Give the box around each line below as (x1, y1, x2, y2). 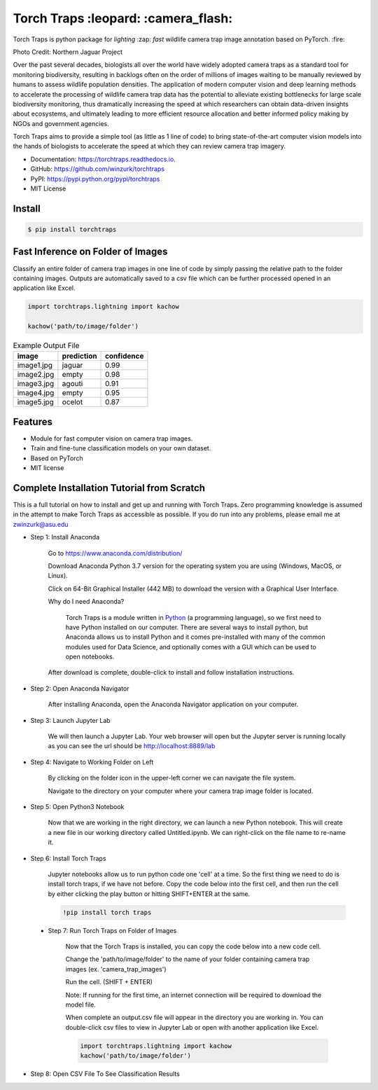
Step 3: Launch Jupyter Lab (30, 716, 111, 724)
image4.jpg (17, 388, 55, 398)
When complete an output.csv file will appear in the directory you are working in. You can (65, 1013, 323, 1022)
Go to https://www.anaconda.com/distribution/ (48, 549, 183, 557)
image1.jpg (17, 361, 52, 371)
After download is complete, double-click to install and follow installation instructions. (48, 668, 295, 677)
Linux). (48, 572, 68, 580)
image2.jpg (17, 370, 55, 380)
